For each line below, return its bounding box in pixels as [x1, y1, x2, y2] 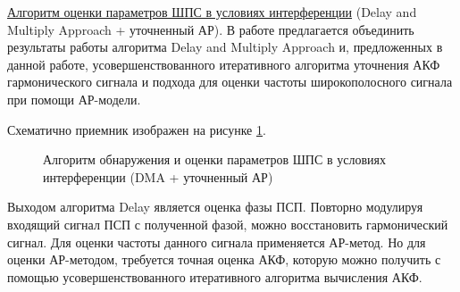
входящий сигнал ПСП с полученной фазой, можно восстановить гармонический [7, 214, 448, 233]
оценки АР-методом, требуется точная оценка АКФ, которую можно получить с [7, 250, 441, 269]
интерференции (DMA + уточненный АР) [43, 167, 273, 186]
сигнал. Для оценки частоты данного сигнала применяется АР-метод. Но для [7, 232, 426, 251]
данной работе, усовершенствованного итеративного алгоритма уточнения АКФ [7, 54, 440, 73]
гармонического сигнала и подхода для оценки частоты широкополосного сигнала [7, 72, 453, 91]
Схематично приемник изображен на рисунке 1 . [7, 120, 266, 138]
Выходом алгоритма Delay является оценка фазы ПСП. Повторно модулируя [7, 197, 423, 216]
